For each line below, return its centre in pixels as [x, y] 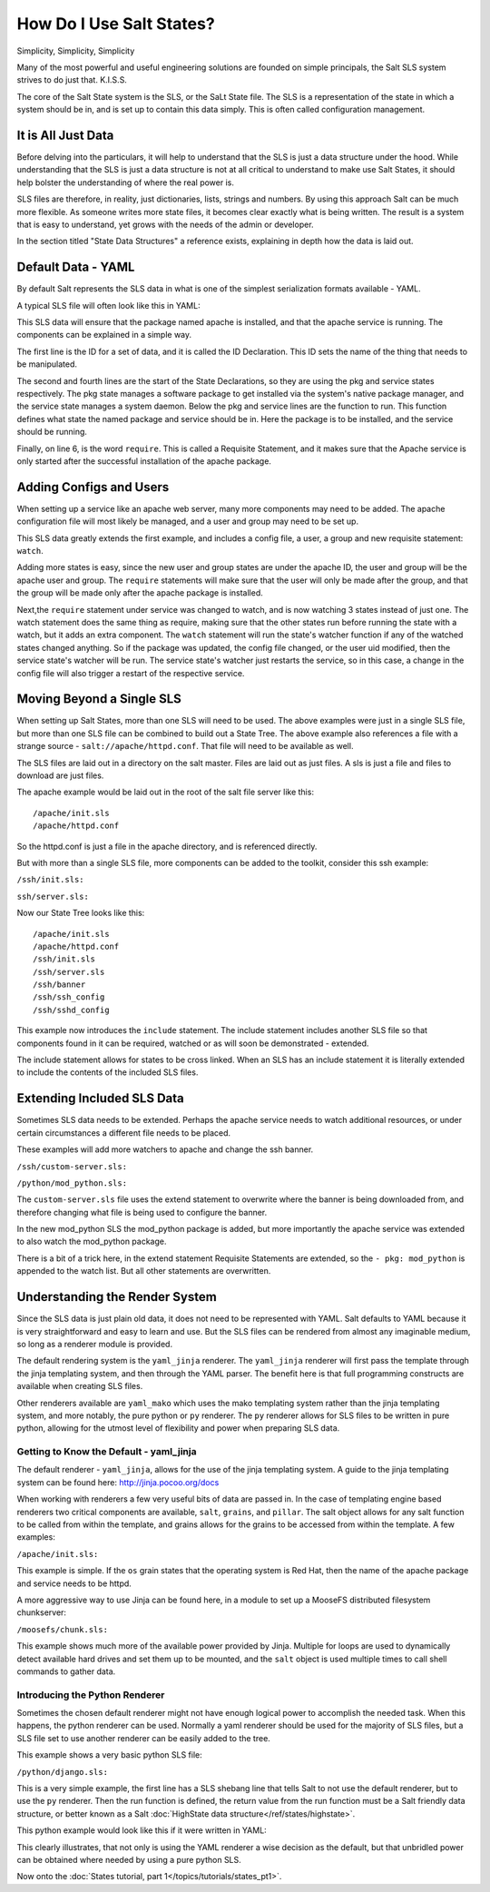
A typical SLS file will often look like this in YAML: [108, 305]
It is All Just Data [65, 135]
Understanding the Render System [117, 1297]
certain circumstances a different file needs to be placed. [124, 1133]
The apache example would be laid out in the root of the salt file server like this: [166, 792]
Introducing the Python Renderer [91, 1695]
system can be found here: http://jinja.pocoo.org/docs [118, 1482]
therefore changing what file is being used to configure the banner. [142, 1212]
